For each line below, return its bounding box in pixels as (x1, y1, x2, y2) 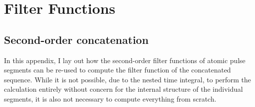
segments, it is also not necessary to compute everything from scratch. (4, 93, 216, 104)
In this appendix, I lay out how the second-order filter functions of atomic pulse (4, 55, 246, 65)
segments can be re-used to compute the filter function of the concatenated (4, 65, 231, 75)
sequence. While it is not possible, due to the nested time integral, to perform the (4, 74, 251, 84)
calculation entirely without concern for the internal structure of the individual (4, 84, 243, 94)
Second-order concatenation (4, 32, 149, 47)
